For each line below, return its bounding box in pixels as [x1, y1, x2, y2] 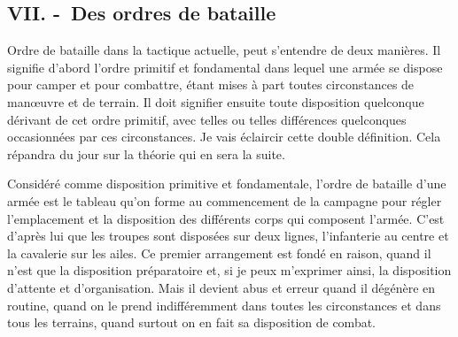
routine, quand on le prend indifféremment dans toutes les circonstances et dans [7, 295, 441, 314]
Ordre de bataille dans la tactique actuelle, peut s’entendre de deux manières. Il [7, 41, 441, 59]
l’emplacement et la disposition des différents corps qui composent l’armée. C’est [7, 209, 445, 227]
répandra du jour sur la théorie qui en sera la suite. [7, 144, 285, 163]
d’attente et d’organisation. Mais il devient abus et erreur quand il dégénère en [7, 278, 436, 296]
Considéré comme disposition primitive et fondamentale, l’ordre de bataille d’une [7, 174, 446, 193]
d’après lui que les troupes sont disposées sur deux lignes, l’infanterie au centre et [7, 226, 449, 245]
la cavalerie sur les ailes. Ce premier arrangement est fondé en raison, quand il [7, 243, 431, 262]
